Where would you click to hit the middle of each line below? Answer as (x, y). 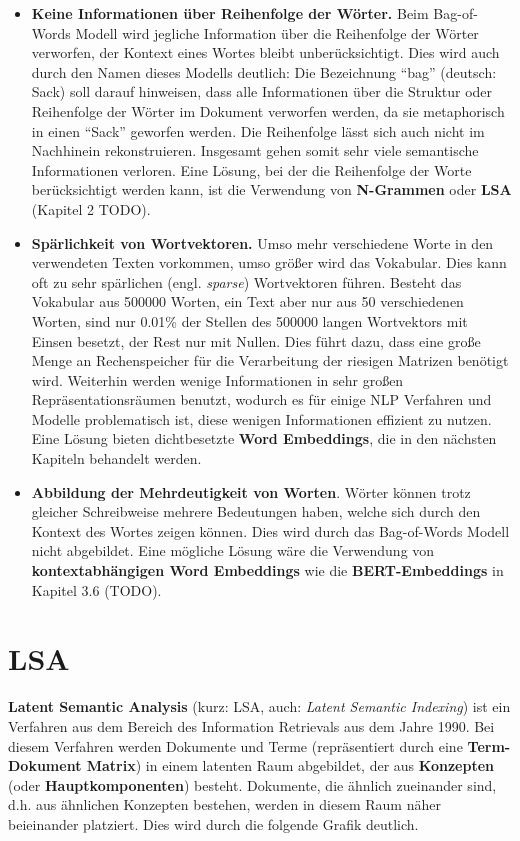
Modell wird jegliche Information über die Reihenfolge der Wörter (277, 32)
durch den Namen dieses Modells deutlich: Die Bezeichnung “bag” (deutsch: (264, 71)
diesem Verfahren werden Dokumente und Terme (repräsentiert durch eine (235, 745)
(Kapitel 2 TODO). (91, 208)
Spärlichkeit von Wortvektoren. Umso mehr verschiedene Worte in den (262, 242)
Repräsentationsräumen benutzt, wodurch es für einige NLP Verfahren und (261, 399)
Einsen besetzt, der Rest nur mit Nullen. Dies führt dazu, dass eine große (256, 340)
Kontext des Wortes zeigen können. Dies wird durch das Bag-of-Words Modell (270, 530)
